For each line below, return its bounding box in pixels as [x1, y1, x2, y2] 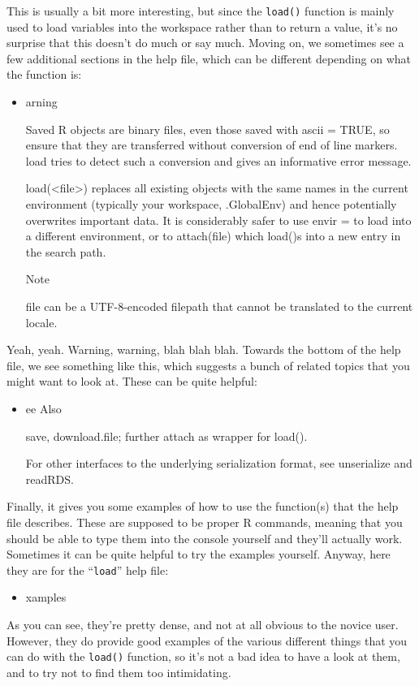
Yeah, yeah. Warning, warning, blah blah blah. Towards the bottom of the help [6, 341, 401, 358]
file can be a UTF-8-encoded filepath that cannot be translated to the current [25, 297, 413, 314]
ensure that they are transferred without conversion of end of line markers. [25, 136, 398, 153]
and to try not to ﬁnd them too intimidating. [6, 663, 231, 680]
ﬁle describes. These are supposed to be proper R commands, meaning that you [6, 513, 403, 530]
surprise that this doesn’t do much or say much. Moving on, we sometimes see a [6, 34, 404, 51]
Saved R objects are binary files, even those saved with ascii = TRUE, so [25, 120, 390, 137]
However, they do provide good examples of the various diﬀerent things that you [6, 632, 408, 649]
